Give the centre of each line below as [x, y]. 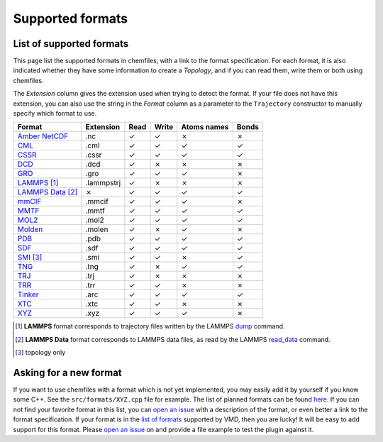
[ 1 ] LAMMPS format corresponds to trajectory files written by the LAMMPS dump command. [150, 326]
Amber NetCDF [43, 136]
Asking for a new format [67, 373]
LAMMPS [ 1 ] [38, 183]
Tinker [28, 294]
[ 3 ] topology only [40, 353]
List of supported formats [71, 44]
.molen [97, 229]
